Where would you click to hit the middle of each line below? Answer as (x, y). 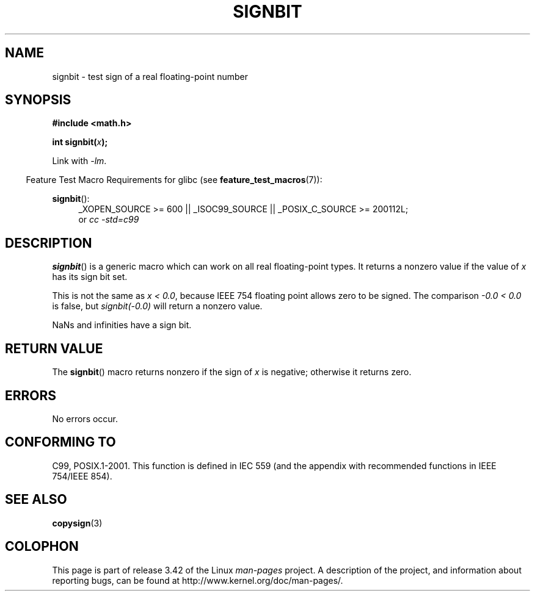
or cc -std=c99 (109, 220)
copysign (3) (77, 523)
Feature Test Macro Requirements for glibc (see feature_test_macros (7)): (174, 180)
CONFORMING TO (60, 442)
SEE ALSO (36, 500)
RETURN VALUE (54, 348)
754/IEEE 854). (82, 476)
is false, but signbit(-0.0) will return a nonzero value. (157, 306)
